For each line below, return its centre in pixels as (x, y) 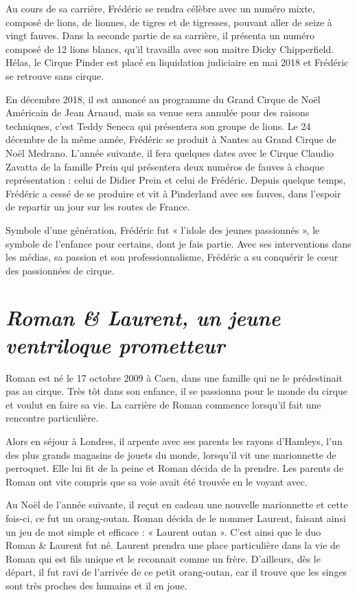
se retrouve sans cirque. (55, 75)
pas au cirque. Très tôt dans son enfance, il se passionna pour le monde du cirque (177, 391)
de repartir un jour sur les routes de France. (98, 207)
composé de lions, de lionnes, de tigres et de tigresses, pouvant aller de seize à (169, 22)
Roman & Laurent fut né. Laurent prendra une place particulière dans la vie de (173, 545)
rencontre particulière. (52, 418)
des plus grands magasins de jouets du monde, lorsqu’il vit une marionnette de (171, 454)
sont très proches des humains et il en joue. (96, 585)
